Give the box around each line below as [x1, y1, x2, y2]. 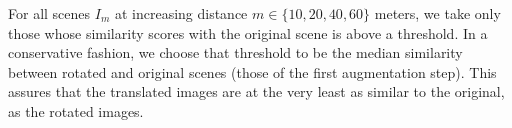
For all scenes [8, 3, 91, 23]
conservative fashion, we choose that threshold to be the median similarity [8, 42, 463, 63]
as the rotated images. [8, 100, 144, 121]
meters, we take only [374, 3, 501, 23]
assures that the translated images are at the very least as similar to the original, [8, 81, 505, 102]
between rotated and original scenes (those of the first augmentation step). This [8, 61, 497, 82]
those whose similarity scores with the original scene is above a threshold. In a [8, 22, 488, 43]
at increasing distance [114, 3, 248, 23]
